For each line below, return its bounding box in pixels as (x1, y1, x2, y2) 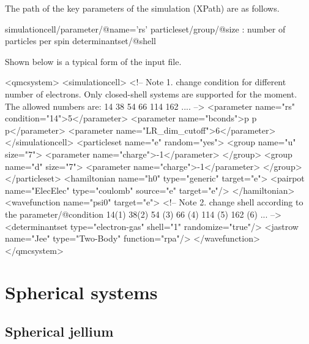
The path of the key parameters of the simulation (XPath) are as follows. (5, 2, 280, 14)
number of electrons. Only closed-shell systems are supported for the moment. (5, 87, 297, 100)
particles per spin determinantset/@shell (5, 34, 156, 47)
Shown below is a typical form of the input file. (5, 55, 182, 67)
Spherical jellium (5, 322, 114, 341)
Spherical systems (5, 280, 158, 305)
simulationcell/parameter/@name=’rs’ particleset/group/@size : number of (5, 22, 286, 35)
